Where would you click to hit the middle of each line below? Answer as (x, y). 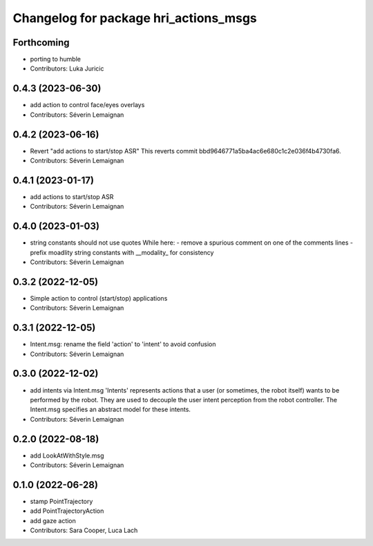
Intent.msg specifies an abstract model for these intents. (111, 409)
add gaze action (53, 520)
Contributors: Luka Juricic (67, 68)
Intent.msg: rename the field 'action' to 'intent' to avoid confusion (123, 344)
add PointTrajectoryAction (67, 511)
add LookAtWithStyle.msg (67, 455)
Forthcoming (41, 43)
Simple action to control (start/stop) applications (99, 298)
